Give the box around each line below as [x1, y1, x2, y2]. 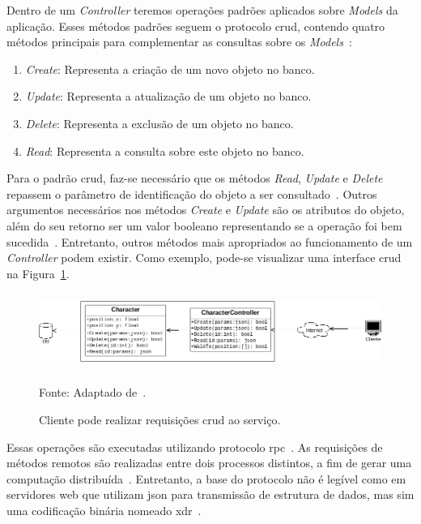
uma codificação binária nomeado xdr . [6, 501, 202, 518]
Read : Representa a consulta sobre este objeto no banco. [25, 142, 304, 159]
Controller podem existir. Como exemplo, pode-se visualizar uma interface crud [6, 249, 402, 266]
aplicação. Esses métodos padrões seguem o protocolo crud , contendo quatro [6, 17, 385, 34]
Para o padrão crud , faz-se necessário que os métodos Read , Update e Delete [6, 170, 383, 187]
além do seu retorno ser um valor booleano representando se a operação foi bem [6, 217, 402, 234]
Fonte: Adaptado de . [39, 384, 147, 401]
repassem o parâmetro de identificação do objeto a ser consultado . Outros [6, 185, 377, 202]
